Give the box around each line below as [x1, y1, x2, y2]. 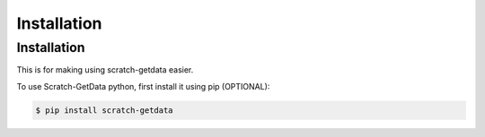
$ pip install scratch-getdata [35, 105, 174, 116]
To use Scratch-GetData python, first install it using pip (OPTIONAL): [16, 81, 270, 91]
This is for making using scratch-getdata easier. [16, 64, 194, 75]
